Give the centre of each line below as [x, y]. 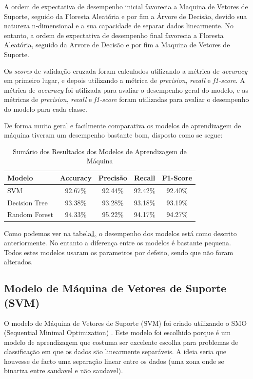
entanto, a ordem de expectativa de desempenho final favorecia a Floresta [114, 35]
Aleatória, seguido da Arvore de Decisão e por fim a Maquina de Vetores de [117, 45]
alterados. [19, 262]
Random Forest [30, 214]
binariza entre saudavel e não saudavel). [64, 370]
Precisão [113, 177]
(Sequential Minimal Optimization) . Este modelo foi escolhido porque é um [117, 332]
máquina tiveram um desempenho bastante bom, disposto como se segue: [113, 135]
